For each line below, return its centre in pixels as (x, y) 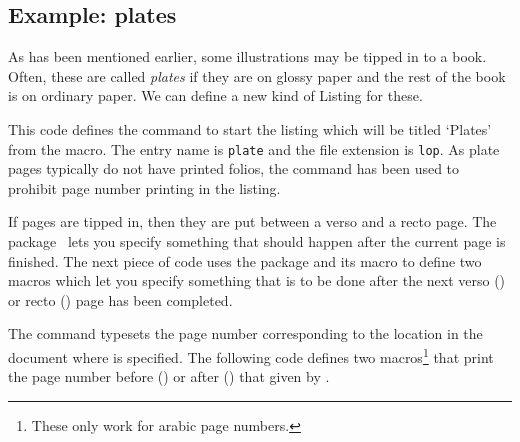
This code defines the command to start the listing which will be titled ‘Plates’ (250, 128)
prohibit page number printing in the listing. (144, 187)
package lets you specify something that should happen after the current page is (257, 241)
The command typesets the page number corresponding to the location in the (245, 333)
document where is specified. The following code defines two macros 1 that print (251, 355)
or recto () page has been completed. (120, 299)
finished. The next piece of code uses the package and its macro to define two (245, 260)
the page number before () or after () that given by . (169, 376)
